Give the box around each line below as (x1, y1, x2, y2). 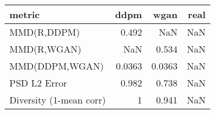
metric (9, 8, 40, 21)
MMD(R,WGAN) (9, 42, 81, 56)
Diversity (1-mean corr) (9, 93, 106, 106)
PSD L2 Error (9, 76, 67, 89)
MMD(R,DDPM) (9, 25, 80, 39)
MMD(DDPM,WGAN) (9, 59, 104, 72)
